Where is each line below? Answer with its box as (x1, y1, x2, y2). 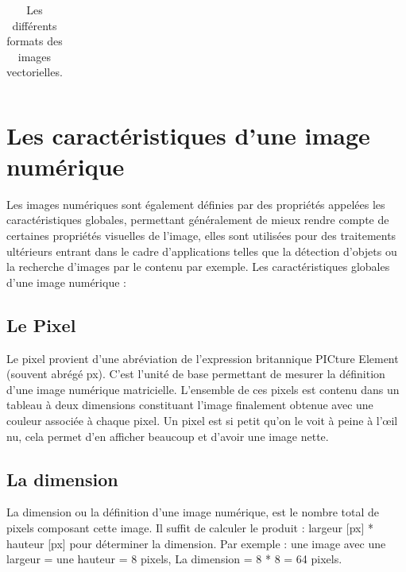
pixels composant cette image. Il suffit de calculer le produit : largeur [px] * (6, 519, 373, 535)
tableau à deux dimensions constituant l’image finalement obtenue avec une (6, 396, 373, 413)
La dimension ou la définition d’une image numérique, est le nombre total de (6, 504, 380, 520)
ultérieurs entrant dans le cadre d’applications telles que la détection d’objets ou (6, 242, 397, 259)
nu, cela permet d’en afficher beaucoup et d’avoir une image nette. (6, 427, 329, 444)
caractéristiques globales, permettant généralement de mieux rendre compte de (6, 211, 389, 228)
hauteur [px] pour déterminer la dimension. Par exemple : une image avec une (6, 535, 386, 551)
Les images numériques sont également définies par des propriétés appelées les (6, 195, 385, 212)
